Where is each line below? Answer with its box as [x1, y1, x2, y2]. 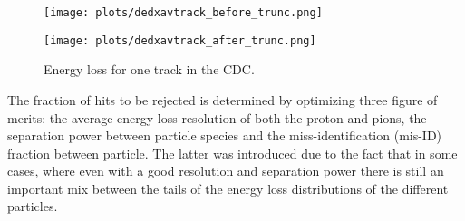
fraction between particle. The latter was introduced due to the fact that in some [7, 143, 458, 162]
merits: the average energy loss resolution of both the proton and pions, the [7, 108, 427, 127]
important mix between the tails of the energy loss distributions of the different [7, 178, 449, 197]
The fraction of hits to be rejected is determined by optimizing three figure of [7, 90, 438, 109]
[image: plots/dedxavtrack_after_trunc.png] [44, 34, 316, 47]
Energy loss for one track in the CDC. [44, 60, 255, 79]
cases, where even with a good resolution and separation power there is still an [7, 161, 444, 180]
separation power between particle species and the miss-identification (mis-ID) [7, 126, 442, 145]
